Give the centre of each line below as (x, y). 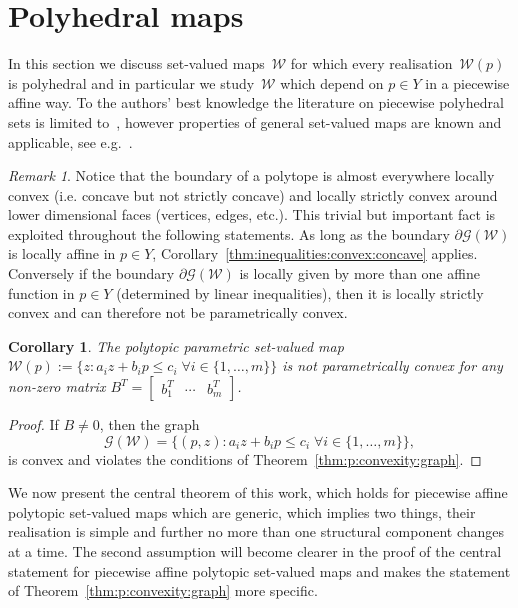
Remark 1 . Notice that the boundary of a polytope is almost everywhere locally (251, 175)
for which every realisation (371, 63)
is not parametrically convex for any (392, 365)
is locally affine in (62, 253)
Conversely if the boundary (91, 273)
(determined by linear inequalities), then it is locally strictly (300, 292)
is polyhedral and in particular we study (131, 82)
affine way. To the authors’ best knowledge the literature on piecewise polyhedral (256, 102)
